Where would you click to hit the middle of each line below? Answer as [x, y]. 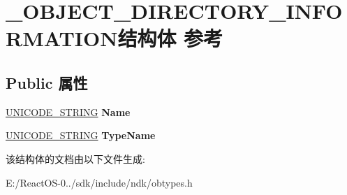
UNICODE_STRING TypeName [81, 135]
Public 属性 [47, 82]
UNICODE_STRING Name [68, 111]
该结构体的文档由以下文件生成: [75, 158]
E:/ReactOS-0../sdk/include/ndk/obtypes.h [99, 182]
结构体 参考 [170, 38]
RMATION [62, 38]
